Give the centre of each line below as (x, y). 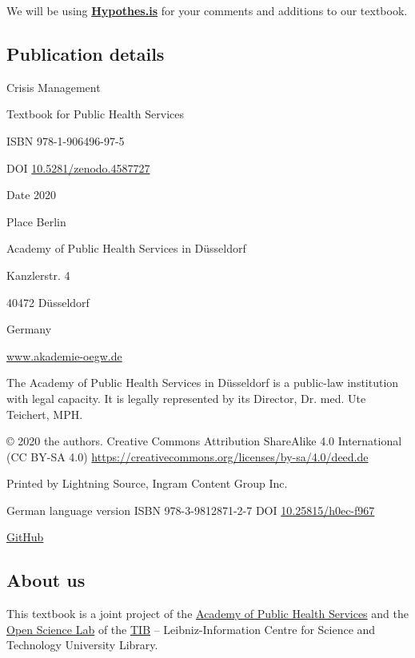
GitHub (25, 537)
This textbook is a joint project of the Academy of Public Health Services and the (207, 614)
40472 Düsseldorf (48, 302)
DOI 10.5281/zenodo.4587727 (78, 167)
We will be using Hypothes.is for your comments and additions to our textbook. (207, 10)
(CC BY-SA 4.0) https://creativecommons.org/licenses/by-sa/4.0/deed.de (188, 456)
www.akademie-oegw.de (64, 355)
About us (46, 580)
